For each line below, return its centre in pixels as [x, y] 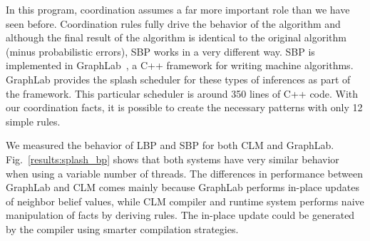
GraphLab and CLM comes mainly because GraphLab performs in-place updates [183, 187]
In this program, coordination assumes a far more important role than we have [178, 9]
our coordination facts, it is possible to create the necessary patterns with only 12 [184, 107]
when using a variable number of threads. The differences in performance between [184, 173]
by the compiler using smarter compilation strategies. [122, 229]
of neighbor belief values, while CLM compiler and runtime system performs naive [185, 201]
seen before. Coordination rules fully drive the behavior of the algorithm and [173, 23]
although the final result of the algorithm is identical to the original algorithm [176, 37]
